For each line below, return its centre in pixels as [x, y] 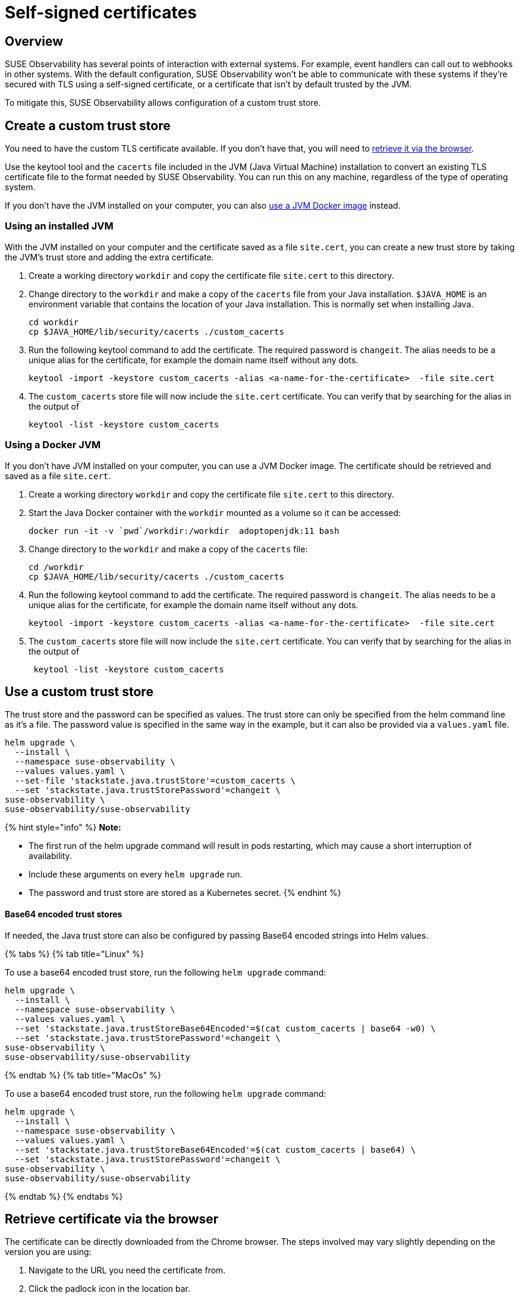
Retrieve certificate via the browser [112, 1219]
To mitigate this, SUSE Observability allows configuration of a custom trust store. [163, 103]
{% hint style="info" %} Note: [63, 828]
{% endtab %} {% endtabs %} [64, 1196]
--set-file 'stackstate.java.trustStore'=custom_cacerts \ [155, 781]
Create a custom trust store [88, 125]
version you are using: [48, 1252]
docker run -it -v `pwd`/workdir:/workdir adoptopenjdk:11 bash [184, 531]
